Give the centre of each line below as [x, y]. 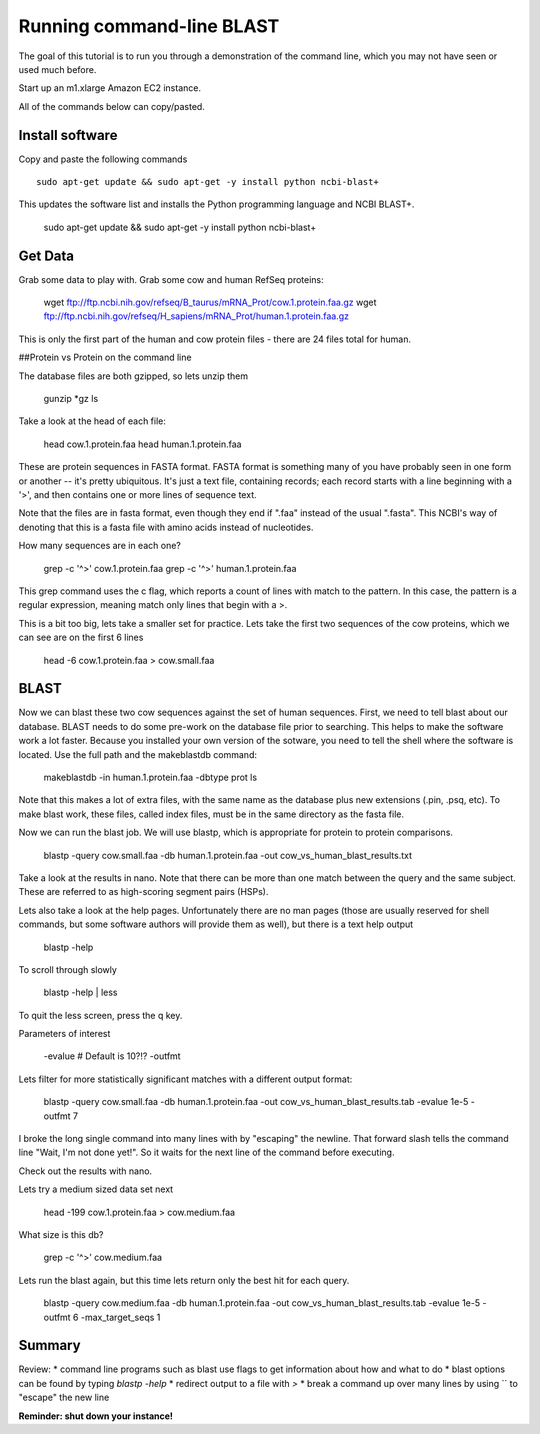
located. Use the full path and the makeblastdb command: [137, 754]
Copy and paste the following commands [103, 159]
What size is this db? [61, 1234]
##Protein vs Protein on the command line [105, 357]
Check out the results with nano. [85, 1171]
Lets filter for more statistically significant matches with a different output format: [185, 1079]
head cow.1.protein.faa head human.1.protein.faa [142, 444]
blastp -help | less [81, 992]
